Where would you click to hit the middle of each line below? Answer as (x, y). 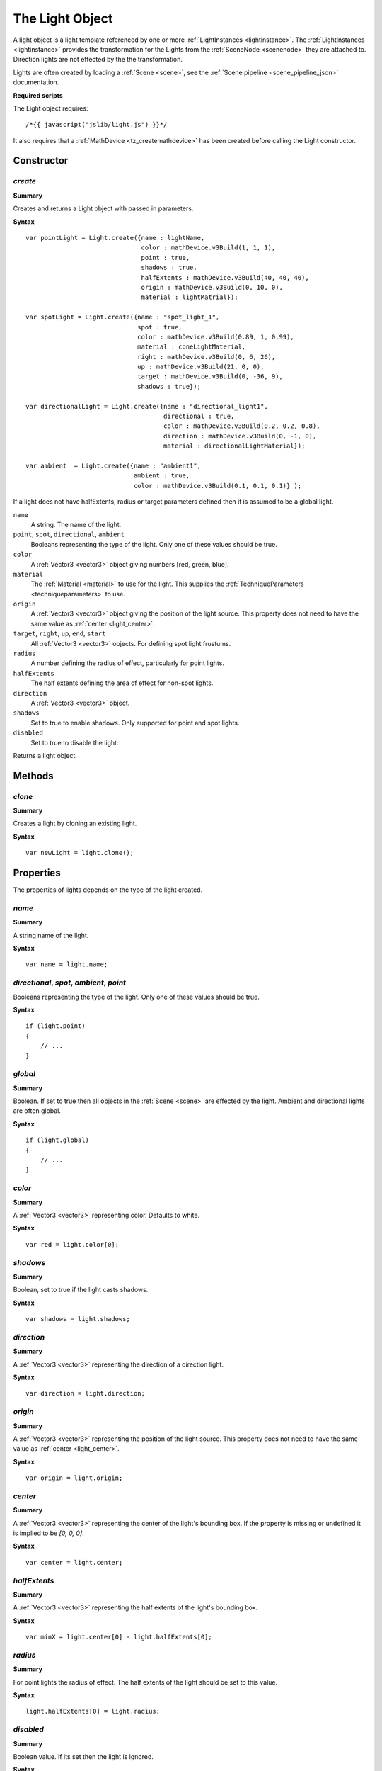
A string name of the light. (51, 935)
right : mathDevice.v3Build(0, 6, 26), (206, 357)
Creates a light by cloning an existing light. (75, 824)
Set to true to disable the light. (75, 742)
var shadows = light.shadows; (78, 1319)
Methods (33, 776)
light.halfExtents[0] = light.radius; (93, 1711)
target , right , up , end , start (59, 633)
